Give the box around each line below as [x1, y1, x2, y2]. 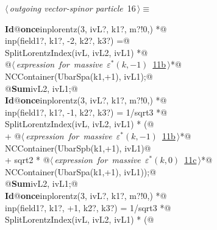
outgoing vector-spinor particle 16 [9, 2, 136, 14]
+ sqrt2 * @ [5, 153, 50, 166]
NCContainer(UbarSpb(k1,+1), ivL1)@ [5, 141, 151, 154]
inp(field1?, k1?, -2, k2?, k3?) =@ [5, 34, 130, 47]
